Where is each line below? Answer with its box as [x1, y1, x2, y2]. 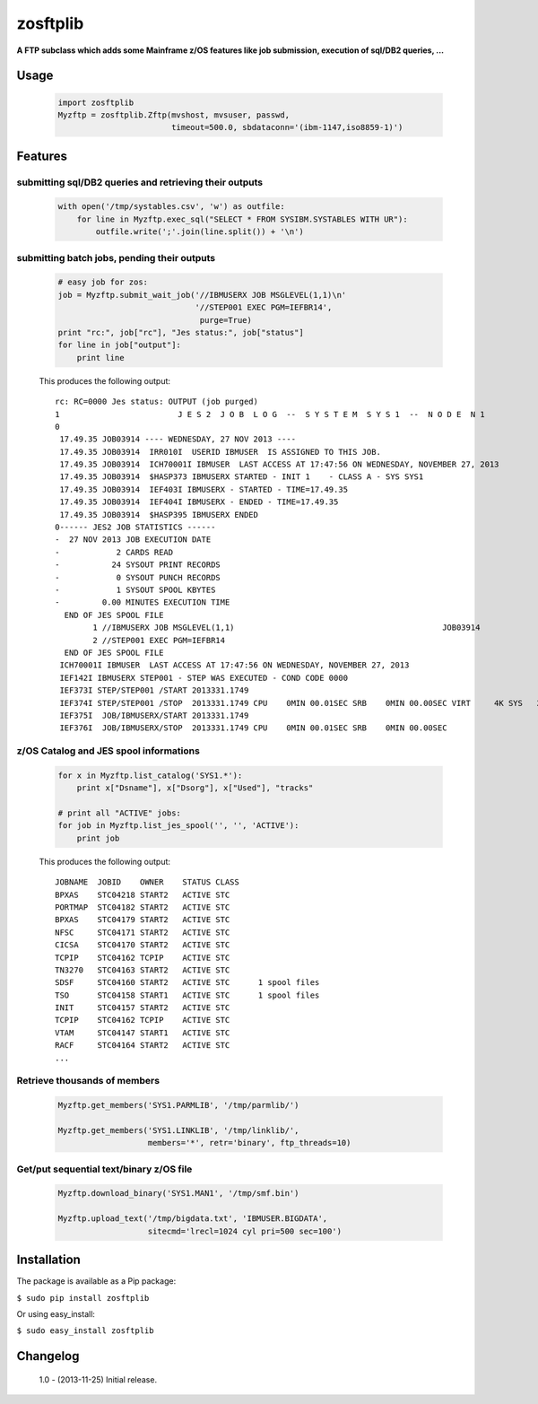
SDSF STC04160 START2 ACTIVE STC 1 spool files [55, 978, 320, 988]
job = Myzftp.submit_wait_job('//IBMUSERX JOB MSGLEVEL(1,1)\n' [57, 290, 347, 300]
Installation [16, 1252, 81, 1268]
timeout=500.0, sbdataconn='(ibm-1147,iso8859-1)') [170, 122, 403, 133]
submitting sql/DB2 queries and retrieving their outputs [16, 176, 264, 188]
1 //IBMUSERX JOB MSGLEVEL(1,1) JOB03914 [92, 623, 481, 632]
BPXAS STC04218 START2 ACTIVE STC [55, 889, 230, 900]
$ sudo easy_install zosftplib [16, 1326, 154, 1336]
